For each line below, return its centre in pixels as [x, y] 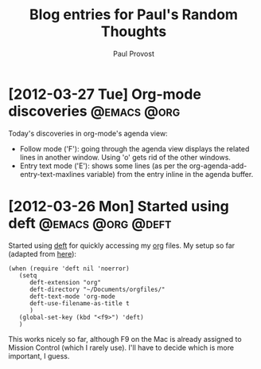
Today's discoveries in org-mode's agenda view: [88, 133]
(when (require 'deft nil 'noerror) [69, 269]
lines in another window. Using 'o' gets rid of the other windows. [125, 157]
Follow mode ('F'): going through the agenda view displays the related [134, 148]
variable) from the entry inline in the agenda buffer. [170, 174]
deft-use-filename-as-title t [79, 303]
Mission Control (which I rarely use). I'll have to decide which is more [121, 347]
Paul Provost [134, 53]
